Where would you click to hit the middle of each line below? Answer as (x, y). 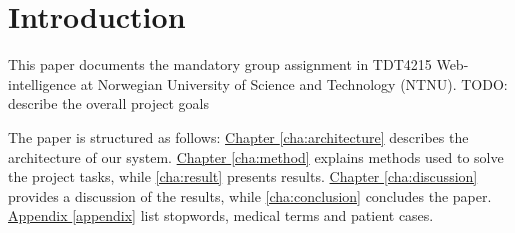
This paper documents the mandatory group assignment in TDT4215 (220, 64)
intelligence (42, 83)
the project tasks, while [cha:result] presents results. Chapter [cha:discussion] (243, 176)
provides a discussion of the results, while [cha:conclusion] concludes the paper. (250, 195)
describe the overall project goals (108, 103)
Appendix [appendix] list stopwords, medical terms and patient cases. (221, 215)
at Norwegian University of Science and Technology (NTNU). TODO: (294, 83)
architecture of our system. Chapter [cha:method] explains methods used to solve (256, 156)
